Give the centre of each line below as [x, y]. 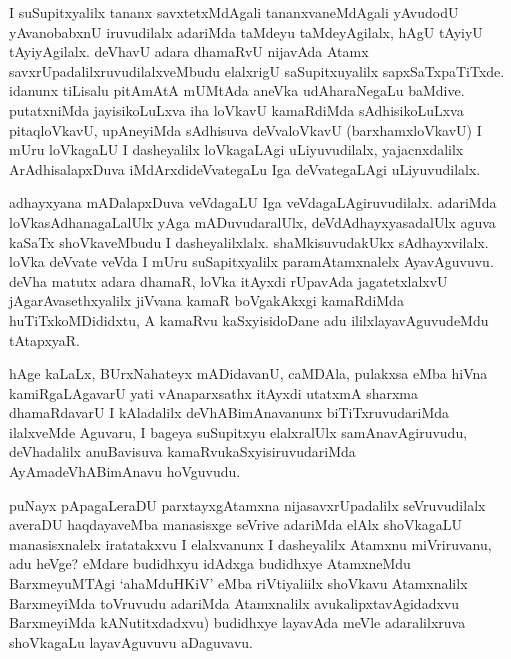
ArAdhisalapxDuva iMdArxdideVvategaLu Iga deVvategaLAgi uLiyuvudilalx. [245, 168]
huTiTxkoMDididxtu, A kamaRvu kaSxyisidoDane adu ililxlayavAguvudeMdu [249, 319]
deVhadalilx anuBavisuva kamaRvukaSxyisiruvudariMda [182, 451]
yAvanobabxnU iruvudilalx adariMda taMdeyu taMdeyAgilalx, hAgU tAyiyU [246, 31]
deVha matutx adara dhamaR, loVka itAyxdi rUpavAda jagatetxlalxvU [228, 280]
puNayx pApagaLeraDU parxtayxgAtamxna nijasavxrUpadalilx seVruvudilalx [247, 504]
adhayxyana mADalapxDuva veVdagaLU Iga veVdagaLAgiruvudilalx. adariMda [253, 202]
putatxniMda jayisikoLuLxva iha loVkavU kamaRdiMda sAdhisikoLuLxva [236, 109]
